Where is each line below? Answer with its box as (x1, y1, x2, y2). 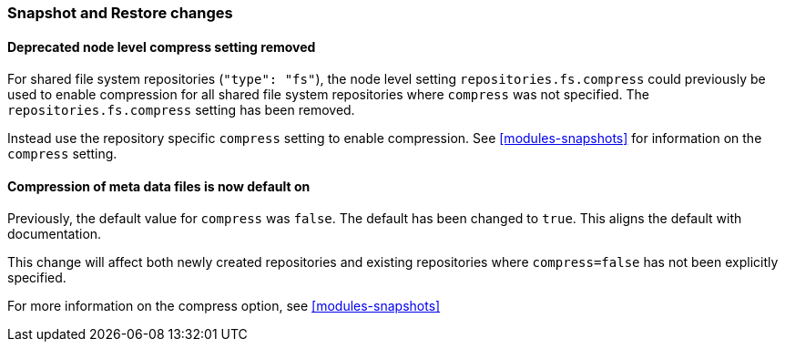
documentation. (7, 226, 102, 242)
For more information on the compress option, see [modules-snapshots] (7, 298, 441, 314)
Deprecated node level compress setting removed (7, 38, 316, 55)
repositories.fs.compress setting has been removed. (7, 102, 355, 118)
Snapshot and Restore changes (7, 4, 233, 22)
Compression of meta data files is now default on (7, 178, 311, 194)
